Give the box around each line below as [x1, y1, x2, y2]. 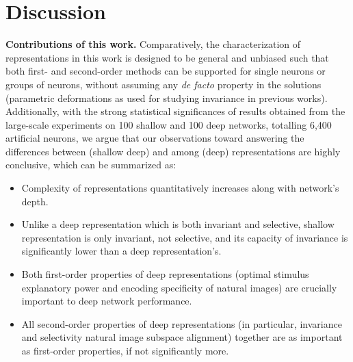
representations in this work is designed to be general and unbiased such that [5, 50, 329, 64]
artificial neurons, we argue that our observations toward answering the [5, 131, 304, 145]
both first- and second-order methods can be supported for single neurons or [5, 64, 326, 78]
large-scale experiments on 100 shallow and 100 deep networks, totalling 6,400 [5, 117, 332, 131]
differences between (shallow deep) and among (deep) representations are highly [5, 144, 341, 158]
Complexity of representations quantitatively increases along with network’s [21, 181, 339, 195]
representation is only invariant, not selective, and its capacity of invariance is [21, 230, 348, 244]
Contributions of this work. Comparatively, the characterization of [5, 37, 301, 51]
